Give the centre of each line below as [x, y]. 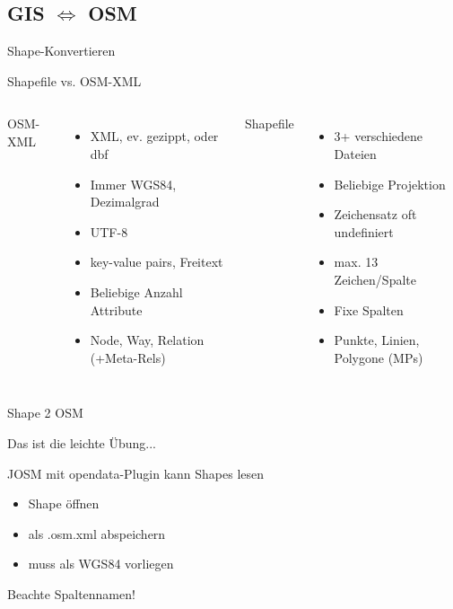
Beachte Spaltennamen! [71, 593]
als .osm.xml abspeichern [97, 533]
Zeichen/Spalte [375, 279]
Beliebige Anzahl [136, 291]
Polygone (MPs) [379, 357]
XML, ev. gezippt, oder [154, 136]
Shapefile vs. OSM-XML [74, 80]
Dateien [355, 153]
